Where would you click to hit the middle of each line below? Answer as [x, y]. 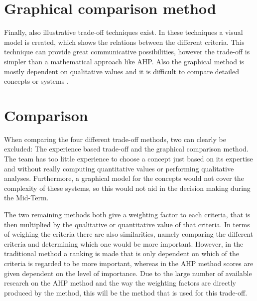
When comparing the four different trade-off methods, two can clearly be [115, 139]
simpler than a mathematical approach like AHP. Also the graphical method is [124, 61]
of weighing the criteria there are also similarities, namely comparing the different [129, 234]
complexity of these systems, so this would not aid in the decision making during [127, 188]
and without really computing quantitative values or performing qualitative [119, 168]
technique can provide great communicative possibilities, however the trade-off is [127, 52]
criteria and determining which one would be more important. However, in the [124, 243]
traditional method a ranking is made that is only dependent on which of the [122, 253]
